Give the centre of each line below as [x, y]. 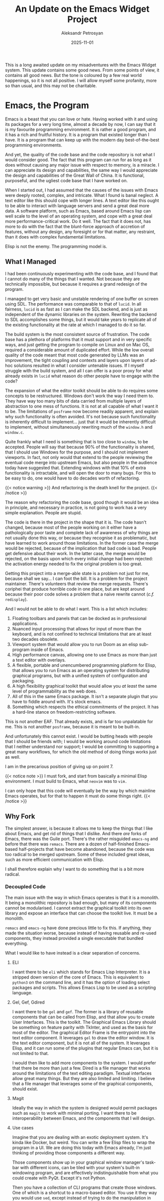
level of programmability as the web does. [54, 691]
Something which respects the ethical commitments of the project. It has [85, 707]
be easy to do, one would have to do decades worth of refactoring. [73, 478]
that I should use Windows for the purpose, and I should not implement [77, 452]
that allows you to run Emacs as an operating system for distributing [81, 670]
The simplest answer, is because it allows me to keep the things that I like [79, 828]
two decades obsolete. [35, 639]
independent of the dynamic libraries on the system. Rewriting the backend [81, 314]
